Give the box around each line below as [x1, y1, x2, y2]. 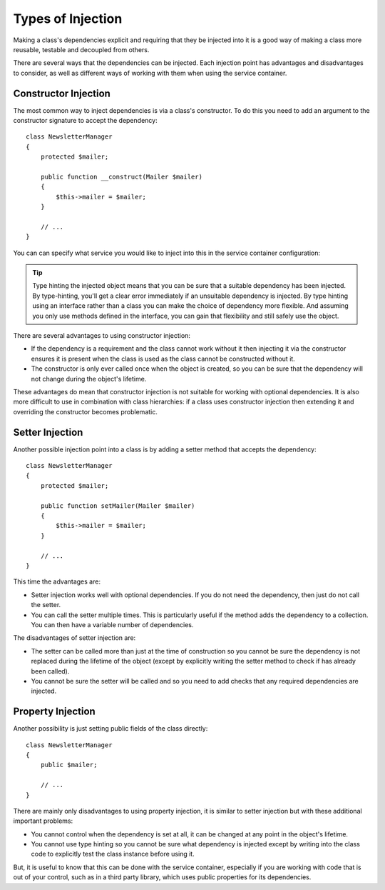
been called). [31, 666, 70, 675]
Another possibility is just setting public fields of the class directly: [13, 724, 208, 733]
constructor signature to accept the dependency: [13, 116, 158, 125]
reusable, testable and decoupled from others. [13, 45, 150, 54]
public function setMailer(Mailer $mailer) [40, 501, 195, 510]
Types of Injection [13, 11, 123, 26]
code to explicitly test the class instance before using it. [31, 850, 195, 859]
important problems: [13, 816, 73, 825]
